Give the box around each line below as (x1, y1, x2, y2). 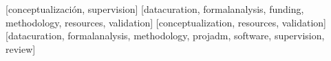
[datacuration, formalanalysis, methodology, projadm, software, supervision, (6, 28, 325, 43)
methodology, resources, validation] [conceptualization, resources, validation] (6, 15, 327, 29)
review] (6, 41, 36, 56)
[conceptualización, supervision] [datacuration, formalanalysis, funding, (6, 2, 304, 16)
